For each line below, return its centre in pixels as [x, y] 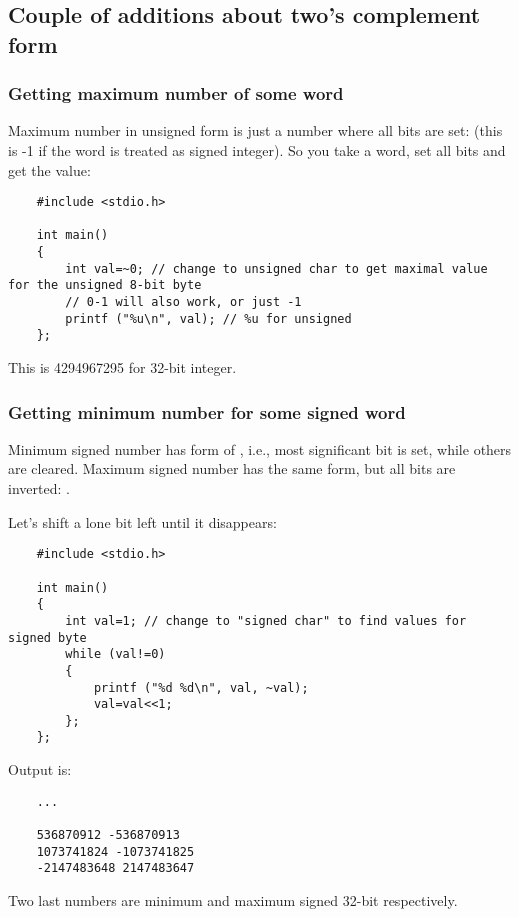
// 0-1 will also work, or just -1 [183, 302]
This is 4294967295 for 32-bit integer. [122, 367]
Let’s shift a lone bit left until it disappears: [142, 521]
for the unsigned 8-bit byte [105, 285]
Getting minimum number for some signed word [207, 411]
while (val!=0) [115, 654]
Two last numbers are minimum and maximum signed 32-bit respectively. [233, 900]
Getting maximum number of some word [176, 93]
